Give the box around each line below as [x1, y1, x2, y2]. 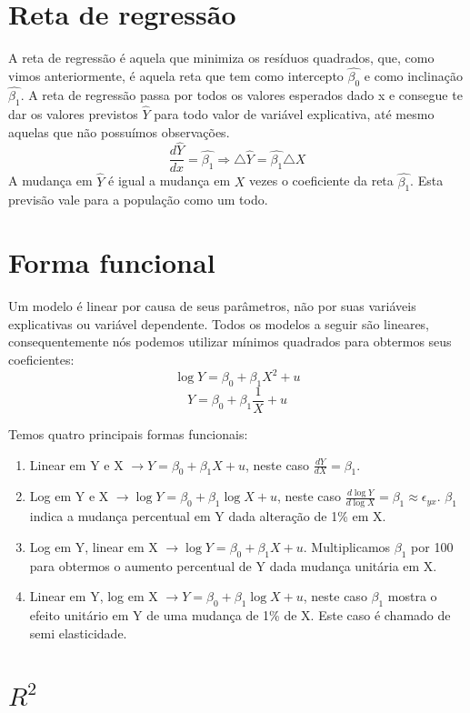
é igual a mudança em [108, 171, 231, 190]
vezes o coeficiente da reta [249, 171, 394, 190]
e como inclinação [364, 65, 463, 85]
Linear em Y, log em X [29, 587, 158, 606]
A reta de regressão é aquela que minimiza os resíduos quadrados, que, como [8, 48, 435, 67]
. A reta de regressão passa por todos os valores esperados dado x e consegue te [20, 85, 463, 104]
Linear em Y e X [29, 455, 124, 474]
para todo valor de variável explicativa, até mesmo [154, 104, 435, 123]
